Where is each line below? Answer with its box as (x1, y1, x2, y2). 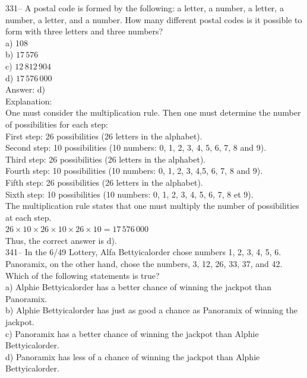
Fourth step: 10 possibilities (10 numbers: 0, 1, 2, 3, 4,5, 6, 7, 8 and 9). (5, 164, 263, 177)
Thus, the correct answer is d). (5, 234, 117, 246)
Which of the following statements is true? (5, 269, 160, 281)
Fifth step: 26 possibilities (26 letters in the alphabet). (5, 176, 203, 188)
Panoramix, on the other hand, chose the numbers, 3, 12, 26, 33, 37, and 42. (5, 258, 283, 270)
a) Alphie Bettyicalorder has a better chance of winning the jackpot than (5, 281, 272, 293)
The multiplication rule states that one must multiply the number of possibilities (5, 199, 299, 212)
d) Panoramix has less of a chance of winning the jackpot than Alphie (5, 350, 260, 363)
